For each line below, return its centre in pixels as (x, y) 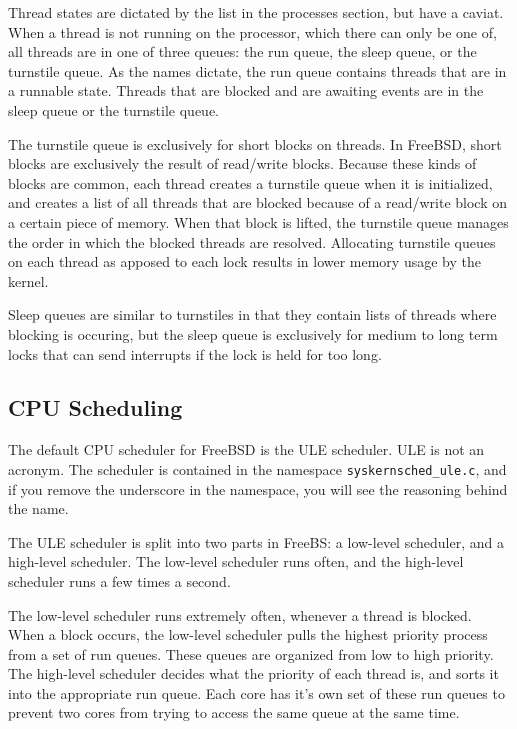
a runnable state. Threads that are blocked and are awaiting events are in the (246, 90)
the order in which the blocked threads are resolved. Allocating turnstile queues (252, 241)
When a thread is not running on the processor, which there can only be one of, (252, 31)
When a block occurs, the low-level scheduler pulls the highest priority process (248, 634)
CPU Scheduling (95, 407)
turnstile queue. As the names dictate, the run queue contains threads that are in (257, 70)
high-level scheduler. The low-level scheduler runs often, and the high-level (236, 561)
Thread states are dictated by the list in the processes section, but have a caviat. (256, 12)
